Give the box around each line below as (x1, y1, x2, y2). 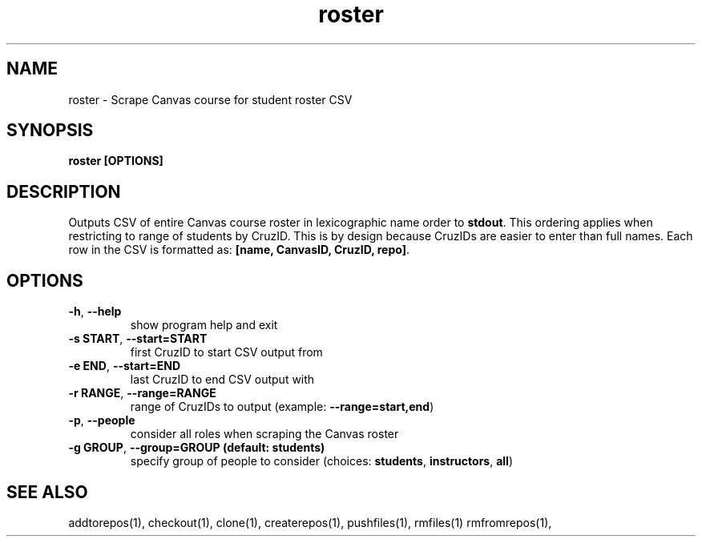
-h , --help (68, 304, 122, 319)
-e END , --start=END (68, 359, 181, 373)
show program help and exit (130, 318, 278, 332)
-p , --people (68, 413, 135, 428)
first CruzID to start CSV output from (130, 345, 323, 360)
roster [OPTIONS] (68, 154, 163, 168)
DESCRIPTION (6, 181, 121, 202)
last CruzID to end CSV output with (130, 372, 315, 387)
